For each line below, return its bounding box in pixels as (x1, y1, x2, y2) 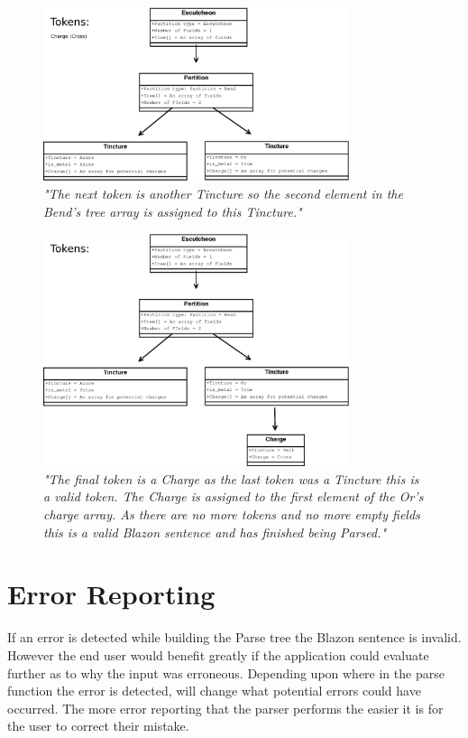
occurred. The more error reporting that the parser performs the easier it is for (7, 698, 444, 717)
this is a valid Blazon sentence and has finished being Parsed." (43, 522, 387, 541)
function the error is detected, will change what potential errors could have (7, 681, 421, 700)
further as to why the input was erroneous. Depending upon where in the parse (7, 663, 445, 682)
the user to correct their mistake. (7, 716, 189, 735)
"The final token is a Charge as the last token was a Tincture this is (43, 469, 419, 488)
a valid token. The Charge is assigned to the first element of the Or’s (43, 487, 424, 506)
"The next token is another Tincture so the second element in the (43, 184, 403, 203)
